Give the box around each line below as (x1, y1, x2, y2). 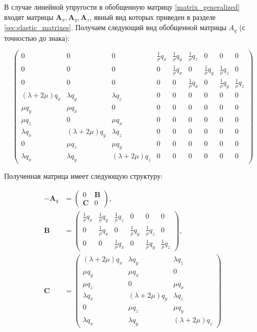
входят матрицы (4, 11, 54, 22)
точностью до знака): (4, 32, 70, 43)
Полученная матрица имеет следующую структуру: (4, 171, 163, 181)
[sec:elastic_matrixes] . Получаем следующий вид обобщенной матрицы (4, 22, 227, 33)
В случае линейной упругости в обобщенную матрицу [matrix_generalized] (4, 2, 240, 12)
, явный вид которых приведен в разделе (89, 11, 216, 22)
